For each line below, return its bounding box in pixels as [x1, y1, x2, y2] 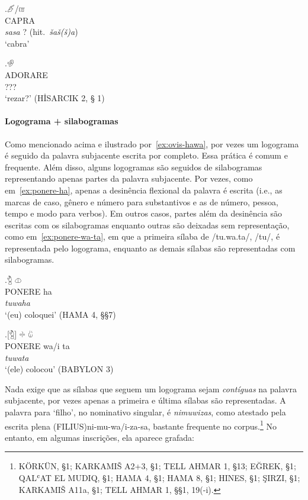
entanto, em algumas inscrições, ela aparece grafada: [5, 431, 194, 443]
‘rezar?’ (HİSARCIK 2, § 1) [5, 92, 105, 104]
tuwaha [5, 296, 30, 309]
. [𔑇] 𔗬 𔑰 [5, 328, 33, 340]
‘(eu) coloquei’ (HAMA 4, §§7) [5, 308, 116, 320]
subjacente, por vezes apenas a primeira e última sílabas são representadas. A [5, 394, 286, 407]
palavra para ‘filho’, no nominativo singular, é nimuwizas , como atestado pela [5, 406, 286, 418]
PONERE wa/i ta [5, 340, 70, 352]
